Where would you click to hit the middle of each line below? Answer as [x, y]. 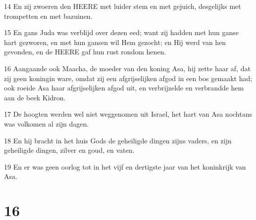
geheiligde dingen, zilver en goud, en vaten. [69, 150]
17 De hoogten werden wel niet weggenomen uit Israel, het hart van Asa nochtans [128, 114]
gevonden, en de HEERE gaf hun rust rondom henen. [85, 52]
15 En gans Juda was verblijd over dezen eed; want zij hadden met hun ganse [121, 32]
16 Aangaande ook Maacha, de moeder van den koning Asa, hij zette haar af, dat [127, 68]
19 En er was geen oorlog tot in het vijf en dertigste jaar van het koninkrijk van [125, 166]
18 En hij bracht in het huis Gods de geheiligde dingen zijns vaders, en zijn [118, 140]
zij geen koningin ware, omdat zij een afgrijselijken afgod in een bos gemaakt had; [128, 78]
